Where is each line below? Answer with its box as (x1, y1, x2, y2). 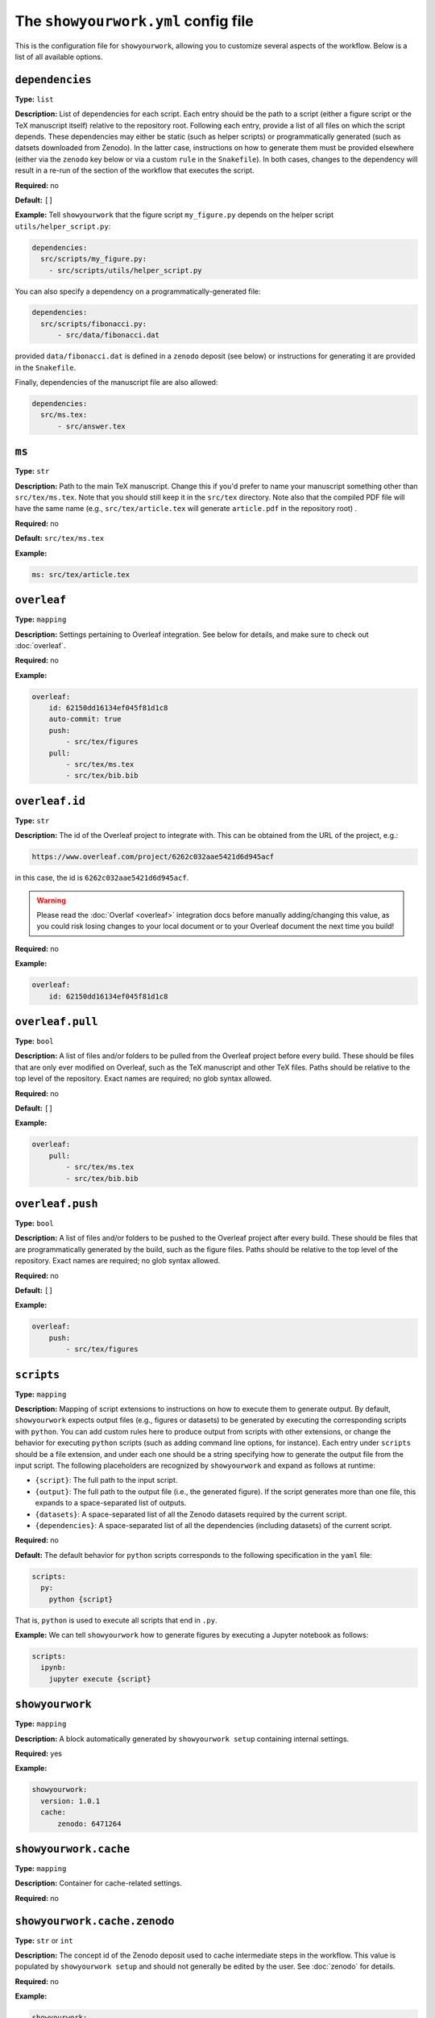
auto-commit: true (48, 714, 122, 724)
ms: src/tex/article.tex (31, 570, 130, 579)
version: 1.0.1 (40, 1796, 101, 1806)
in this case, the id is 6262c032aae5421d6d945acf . (14, 873, 189, 883)
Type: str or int (14, 1936, 73, 1945)
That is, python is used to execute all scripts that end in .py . (14, 1615, 217, 1625)
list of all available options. (14, 52, 103, 61)
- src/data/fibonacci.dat (57, 331, 160, 340)
